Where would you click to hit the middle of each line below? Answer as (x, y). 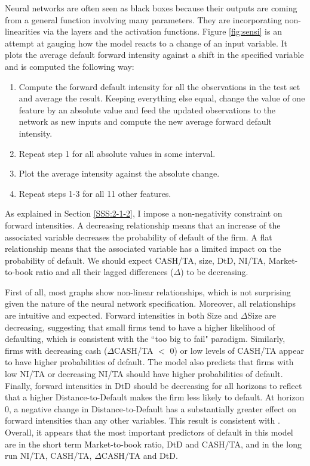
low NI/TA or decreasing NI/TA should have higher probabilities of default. (144, 374)
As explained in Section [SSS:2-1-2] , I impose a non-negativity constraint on (144, 213)
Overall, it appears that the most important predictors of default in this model (149, 432)
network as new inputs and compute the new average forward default (145, 121)
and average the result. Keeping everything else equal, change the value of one (162, 98)
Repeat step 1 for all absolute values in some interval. (117, 153)
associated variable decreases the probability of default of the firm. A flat (139, 237)
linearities (23, 31)
